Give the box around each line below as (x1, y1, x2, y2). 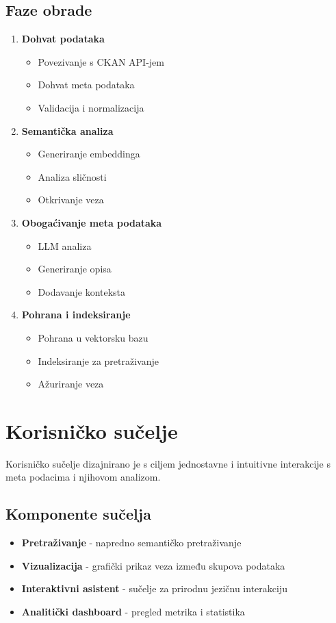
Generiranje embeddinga (38, 147, 140, 161)
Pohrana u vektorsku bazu (38, 330, 148, 344)
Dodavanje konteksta (38, 284, 126, 298)
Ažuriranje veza (38, 377, 104, 391)
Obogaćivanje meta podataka (21, 215, 162, 229)
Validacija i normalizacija (38, 100, 144, 114)
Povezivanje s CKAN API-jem (38, 54, 164, 68)
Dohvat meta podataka (38, 77, 135, 92)
